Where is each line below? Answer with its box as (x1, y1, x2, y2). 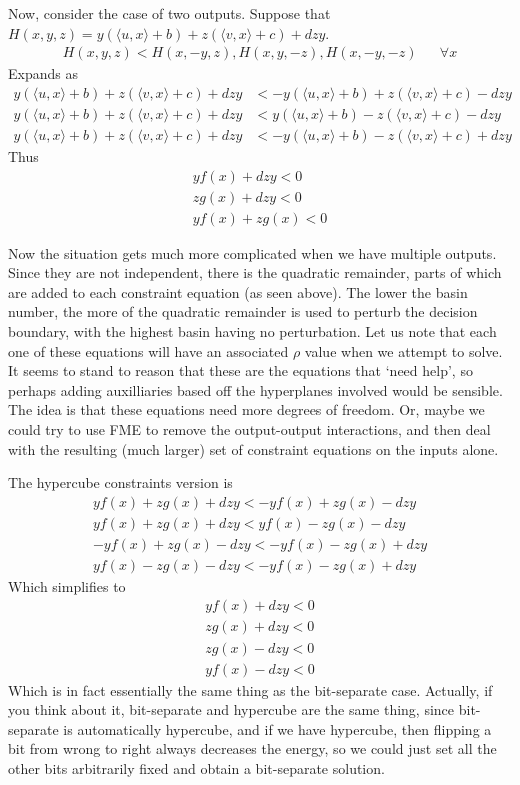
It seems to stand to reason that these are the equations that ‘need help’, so (8, 360, 473, 381)
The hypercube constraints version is (8, 472, 233, 493)
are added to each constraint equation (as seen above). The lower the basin (8, 281, 468, 302)
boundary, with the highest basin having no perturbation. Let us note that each (8, 320, 497, 341)
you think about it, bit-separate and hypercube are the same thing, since (8, 699, 455, 720)
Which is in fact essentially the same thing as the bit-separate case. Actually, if (8, 679, 493, 700)
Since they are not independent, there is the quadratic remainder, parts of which (8, 262, 502, 283)
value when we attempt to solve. (304, 340, 503, 361)
